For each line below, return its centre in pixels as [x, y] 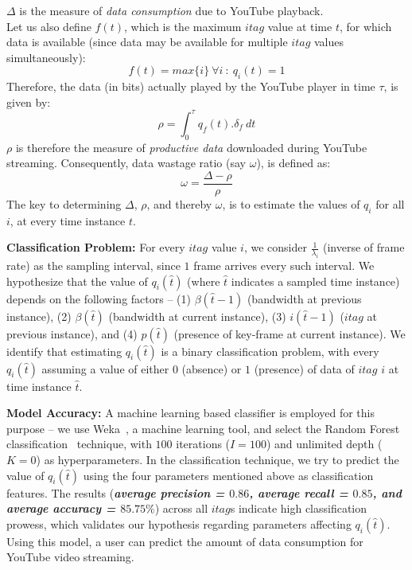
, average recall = [299, 492]
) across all [181, 508]
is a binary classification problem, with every [270, 351]
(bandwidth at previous [304, 298]
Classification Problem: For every [96, 247]
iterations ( [203, 444]
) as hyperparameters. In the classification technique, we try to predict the [218, 460]
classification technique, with [79, 444]
